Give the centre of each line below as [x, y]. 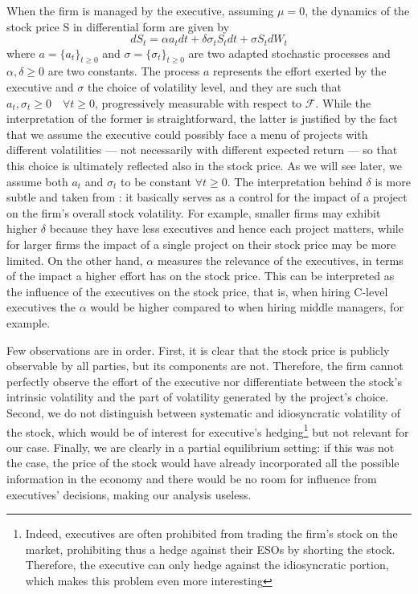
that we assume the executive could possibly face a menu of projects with [187, 134]
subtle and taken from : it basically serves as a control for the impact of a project [207, 197]
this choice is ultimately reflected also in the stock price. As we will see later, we [205, 165]
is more [393, 181]
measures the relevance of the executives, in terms [280, 260]
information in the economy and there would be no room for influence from [192, 478]
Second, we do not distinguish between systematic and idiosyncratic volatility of [204, 412]
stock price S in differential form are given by [118, 26]
